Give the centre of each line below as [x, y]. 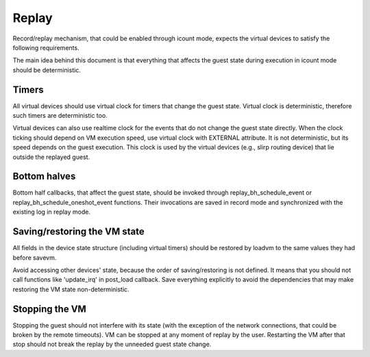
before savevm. [35, 258]
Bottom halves [44, 176]
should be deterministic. [47, 70]
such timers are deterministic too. [60, 116]
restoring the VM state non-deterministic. [71, 289]
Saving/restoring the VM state [78, 232]
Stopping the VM [50, 309]
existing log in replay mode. [51, 212]
